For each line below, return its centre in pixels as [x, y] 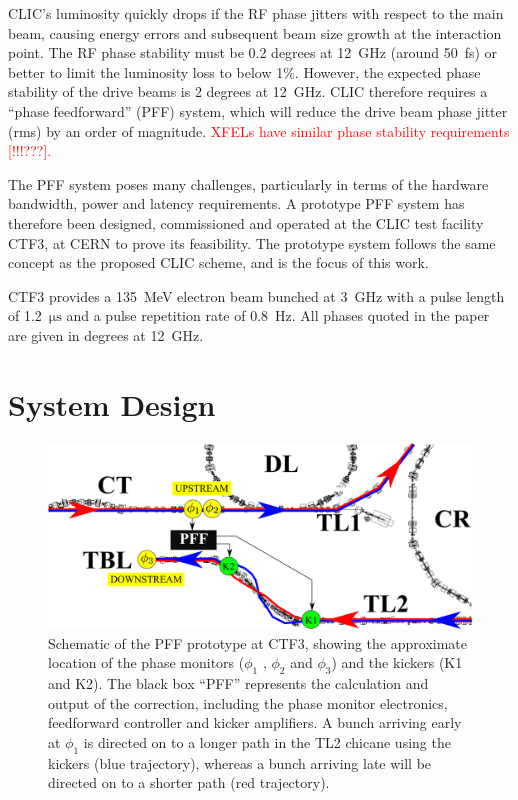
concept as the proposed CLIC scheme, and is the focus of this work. [218, 262]
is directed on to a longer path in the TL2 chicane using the [267, 741]
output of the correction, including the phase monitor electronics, [248, 702]
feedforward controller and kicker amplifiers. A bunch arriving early [255, 722]
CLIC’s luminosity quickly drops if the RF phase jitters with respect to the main [256, 13]
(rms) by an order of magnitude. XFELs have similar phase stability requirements [259, 130]
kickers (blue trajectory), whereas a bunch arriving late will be [240, 762]
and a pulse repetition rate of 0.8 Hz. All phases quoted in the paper [278, 315]
